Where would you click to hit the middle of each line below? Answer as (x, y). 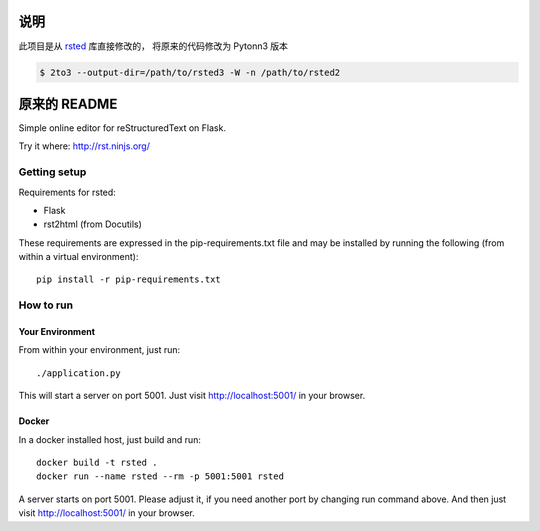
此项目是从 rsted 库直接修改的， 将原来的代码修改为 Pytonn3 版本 (153, 46)
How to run (46, 305)
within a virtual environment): (78, 257)
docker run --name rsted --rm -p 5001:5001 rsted (160, 476)
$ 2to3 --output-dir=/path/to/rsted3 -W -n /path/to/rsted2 (190, 72)
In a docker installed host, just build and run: (110, 439)
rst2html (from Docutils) (92, 224)
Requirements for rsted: (67, 192)
